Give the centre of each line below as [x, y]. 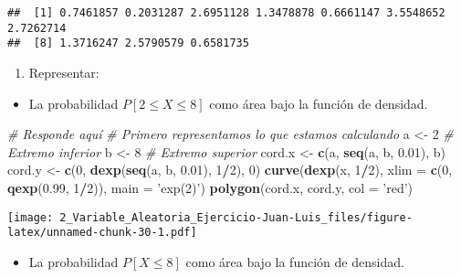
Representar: [64, 72]
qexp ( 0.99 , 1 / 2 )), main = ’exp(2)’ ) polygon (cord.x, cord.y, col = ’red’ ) [210, 187]
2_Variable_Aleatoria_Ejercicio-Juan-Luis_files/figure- [236, 217]
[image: [31, 217]
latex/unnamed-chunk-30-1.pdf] [102, 233]
